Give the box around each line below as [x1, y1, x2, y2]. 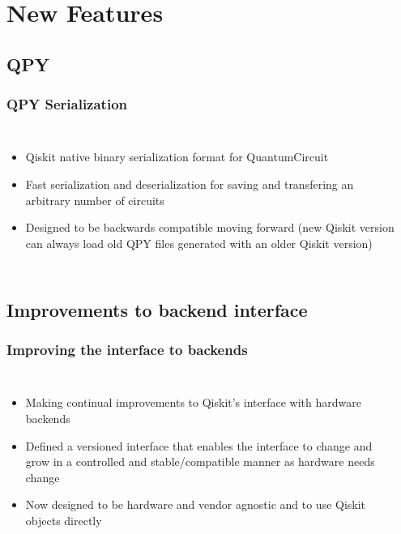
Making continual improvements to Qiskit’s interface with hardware [25, 394, 361, 411]
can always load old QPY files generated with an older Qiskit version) [25, 234, 373, 251]
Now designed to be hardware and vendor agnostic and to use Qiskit [25, 496, 366, 513]
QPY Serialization [6, 94, 128, 114]
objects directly [25, 511, 102, 528]
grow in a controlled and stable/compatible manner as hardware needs [25, 453, 375, 470]
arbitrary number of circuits [25, 191, 164, 208]
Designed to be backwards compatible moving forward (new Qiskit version [25, 219, 395, 236]
